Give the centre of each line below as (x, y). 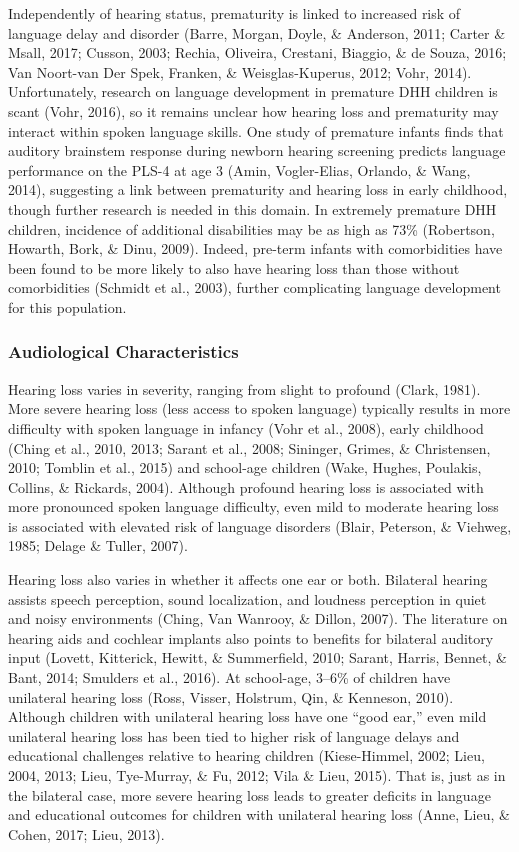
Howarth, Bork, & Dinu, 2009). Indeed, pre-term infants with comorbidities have (255, 248)
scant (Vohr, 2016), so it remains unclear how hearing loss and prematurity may (253, 110)
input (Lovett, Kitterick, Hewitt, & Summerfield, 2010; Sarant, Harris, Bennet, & (257, 657)
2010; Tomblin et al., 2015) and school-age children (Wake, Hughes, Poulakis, (245, 467)
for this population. (67, 306)
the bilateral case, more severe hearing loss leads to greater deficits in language (249, 794)
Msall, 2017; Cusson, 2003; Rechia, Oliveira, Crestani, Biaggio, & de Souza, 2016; (257, 52)
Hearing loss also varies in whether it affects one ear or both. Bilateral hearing (248, 579)
